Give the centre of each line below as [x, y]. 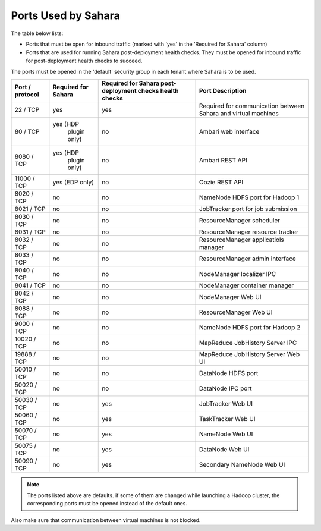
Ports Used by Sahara [65, 15]
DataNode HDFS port [229, 373]
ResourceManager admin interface [248, 259]
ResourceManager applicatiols [242, 240]
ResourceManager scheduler [240, 220]
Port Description [223, 90]
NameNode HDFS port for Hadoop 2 [250, 327]
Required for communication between [252, 106]
